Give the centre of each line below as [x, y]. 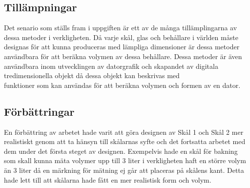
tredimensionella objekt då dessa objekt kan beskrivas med [92, 75]
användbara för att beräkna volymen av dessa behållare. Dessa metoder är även [123, 56]
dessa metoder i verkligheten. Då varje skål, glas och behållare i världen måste [121, 37]
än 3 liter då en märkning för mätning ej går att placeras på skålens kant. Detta [124, 170]
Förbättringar [39, 111]
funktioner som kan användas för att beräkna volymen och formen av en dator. [122, 85]
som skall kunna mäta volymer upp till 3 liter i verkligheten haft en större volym [125, 160]
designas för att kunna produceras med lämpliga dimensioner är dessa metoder [122, 47]
